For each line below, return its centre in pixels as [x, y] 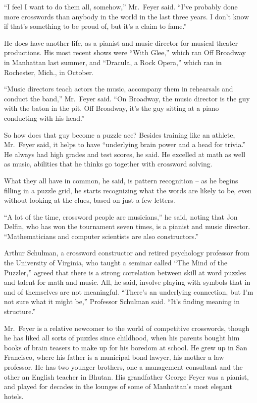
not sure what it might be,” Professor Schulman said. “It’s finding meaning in [122, 301]
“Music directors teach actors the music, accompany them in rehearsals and [119, 89]
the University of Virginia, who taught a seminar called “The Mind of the [116, 263]
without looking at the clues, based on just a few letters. [90, 200]
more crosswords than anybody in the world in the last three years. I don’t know [127, 16]
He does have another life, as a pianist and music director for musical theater [121, 42]
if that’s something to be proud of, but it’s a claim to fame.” [95, 26]
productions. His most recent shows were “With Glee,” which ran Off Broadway [125, 52]
